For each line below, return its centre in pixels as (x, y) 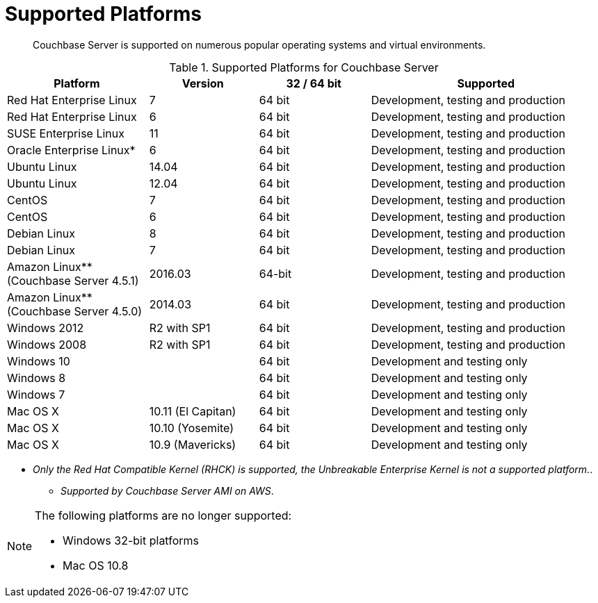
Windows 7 (36, 394)
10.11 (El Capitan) (193, 411)
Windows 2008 (47, 344)
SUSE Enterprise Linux (66, 133)
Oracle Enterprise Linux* (71, 150)
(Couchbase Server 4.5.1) (73, 280)
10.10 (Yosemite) (192, 428)
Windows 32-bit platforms (131, 540)
